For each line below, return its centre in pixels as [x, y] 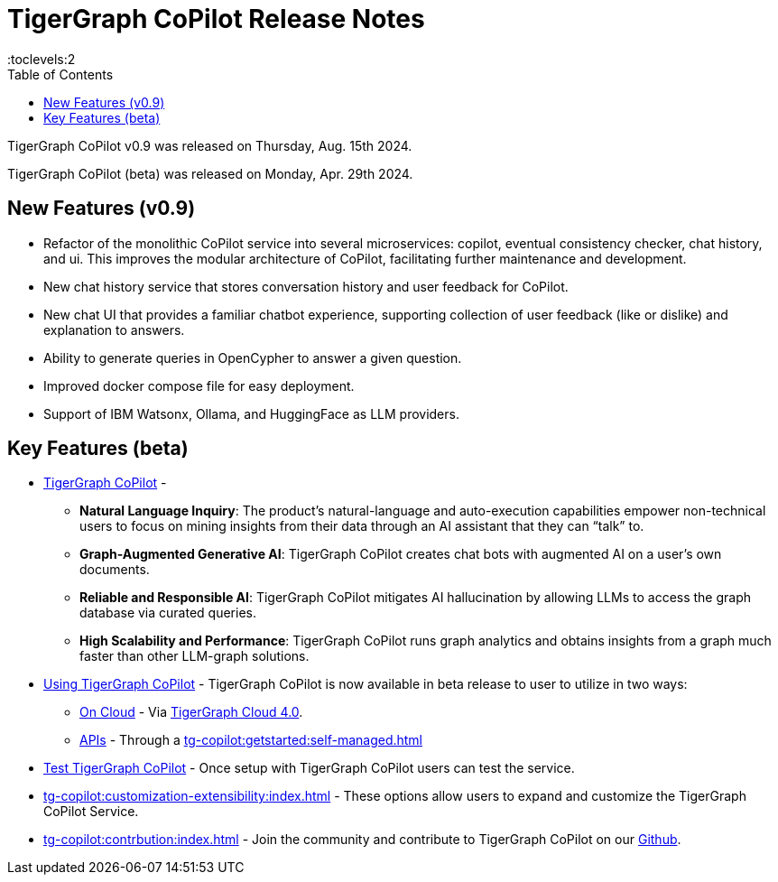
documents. [115, 570]
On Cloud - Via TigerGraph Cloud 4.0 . [191, 712]
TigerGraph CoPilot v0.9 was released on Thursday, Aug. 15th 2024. [210, 145]
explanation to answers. [114, 330]
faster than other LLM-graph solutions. [194, 656]
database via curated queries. [168, 613]
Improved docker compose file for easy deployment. [199, 385]
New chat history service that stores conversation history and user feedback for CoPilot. [306, 286]
